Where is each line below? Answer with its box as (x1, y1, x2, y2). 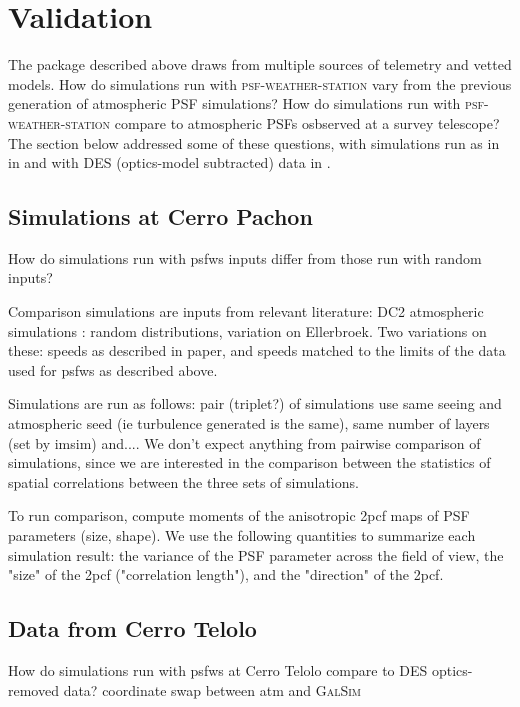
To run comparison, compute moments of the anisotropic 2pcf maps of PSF (8, 505, 470, 526)
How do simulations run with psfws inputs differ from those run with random (8, 247, 482, 268)
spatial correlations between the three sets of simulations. (8, 471, 359, 492)
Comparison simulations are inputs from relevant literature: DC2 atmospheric (8, 301, 484, 322)
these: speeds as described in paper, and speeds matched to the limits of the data (8, 340, 506, 361)
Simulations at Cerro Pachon (8, 201, 313, 232)
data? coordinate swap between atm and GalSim (63, 679, 362, 700)
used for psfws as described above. (8, 359, 218, 380)
